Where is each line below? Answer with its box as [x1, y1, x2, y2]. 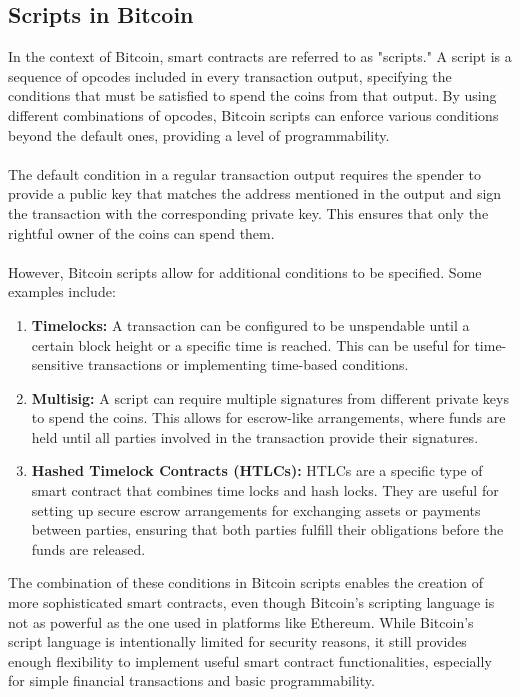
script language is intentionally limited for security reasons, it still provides [8, 631, 467, 652]
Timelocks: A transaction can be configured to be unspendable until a [31, 314, 470, 335]
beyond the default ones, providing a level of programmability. [8, 124, 390, 145]
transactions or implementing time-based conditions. [87, 354, 409, 375]
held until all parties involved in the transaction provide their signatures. [31, 426, 479, 447]
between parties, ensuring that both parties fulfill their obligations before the [31, 519, 504, 540]
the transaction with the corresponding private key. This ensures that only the [8, 202, 489, 223]
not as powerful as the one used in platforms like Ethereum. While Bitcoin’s [8, 611, 474, 632]
